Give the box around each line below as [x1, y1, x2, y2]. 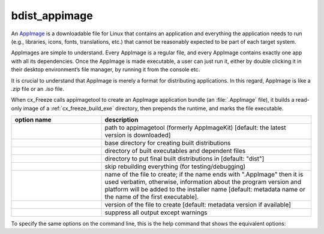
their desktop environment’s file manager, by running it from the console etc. [11, 66, 200, 73]
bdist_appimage [11, 9, 93, 22]
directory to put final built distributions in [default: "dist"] [104, 154, 265, 163]
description [104, 116, 139, 124]
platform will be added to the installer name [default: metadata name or [104, 186, 305, 194]
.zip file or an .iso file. [11, 85, 64, 92]
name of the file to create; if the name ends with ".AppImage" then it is [104, 171, 304, 179]
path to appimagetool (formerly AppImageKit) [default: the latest [104, 123, 286, 132]
